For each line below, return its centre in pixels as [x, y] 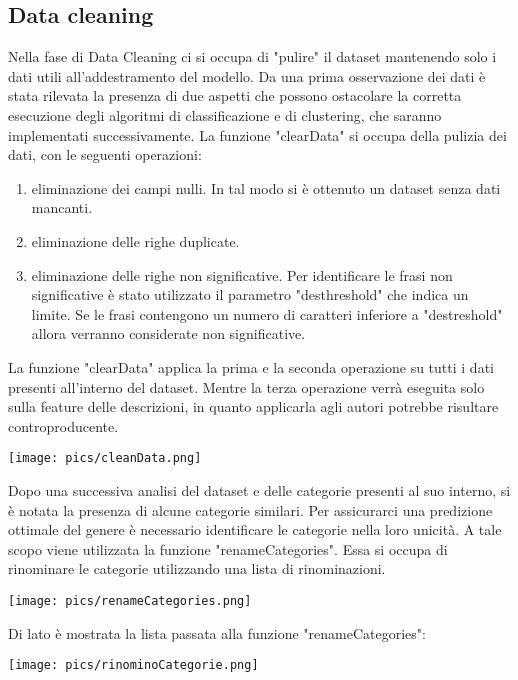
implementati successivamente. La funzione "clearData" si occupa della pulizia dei [257, 134]
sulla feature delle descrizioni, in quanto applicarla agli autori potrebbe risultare [253, 406]
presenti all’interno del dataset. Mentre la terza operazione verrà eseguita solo [246, 386]
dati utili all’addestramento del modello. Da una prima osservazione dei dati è [247, 75]
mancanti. [62, 207]
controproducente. [63, 425]
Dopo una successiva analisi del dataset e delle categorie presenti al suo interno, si [259, 489]
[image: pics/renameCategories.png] [130, 600]
